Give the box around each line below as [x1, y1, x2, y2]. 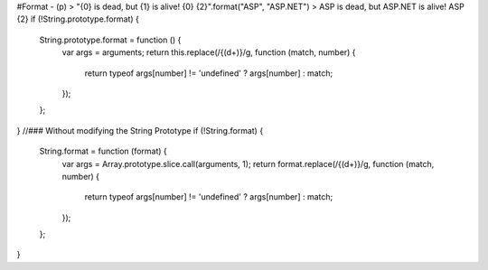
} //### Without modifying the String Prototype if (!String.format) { [16, 125, 264, 135]
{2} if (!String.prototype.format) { [16, 14, 140, 24]
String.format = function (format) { [39, 145, 167, 157]
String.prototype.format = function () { [39, 34, 182, 45]
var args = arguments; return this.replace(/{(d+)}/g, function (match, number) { [61, 47, 356, 58]
